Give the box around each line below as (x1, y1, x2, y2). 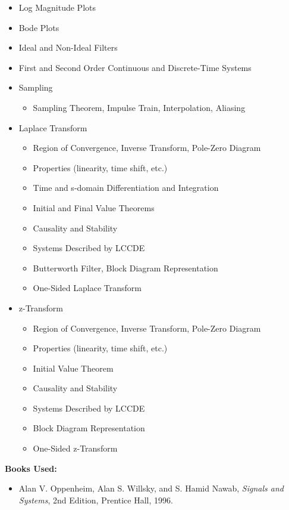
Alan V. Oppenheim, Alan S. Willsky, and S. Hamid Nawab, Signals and (18, 482, 284, 494)
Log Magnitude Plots (18, 1, 96, 13)
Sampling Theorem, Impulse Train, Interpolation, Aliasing (33, 101, 246, 113)
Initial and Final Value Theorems (33, 201, 155, 214)
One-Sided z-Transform (33, 442, 118, 455)
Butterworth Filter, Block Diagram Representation (33, 261, 218, 274)
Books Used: (5, 462, 57, 474)
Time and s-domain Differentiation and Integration (33, 181, 219, 194)
